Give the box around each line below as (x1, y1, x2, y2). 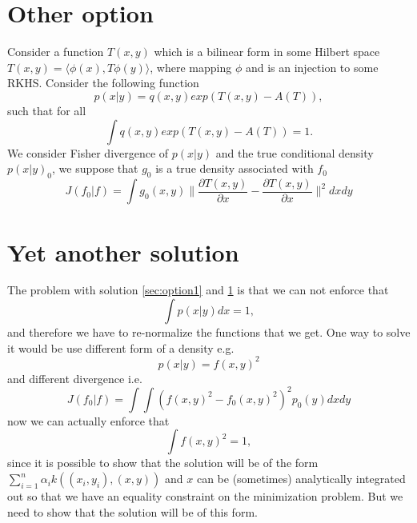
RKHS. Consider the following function (7, 74, 199, 91)
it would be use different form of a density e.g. (7, 339, 235, 356)
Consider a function (7, 43, 104, 60)
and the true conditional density (215, 144, 374, 161)
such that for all (7, 102, 86, 118)
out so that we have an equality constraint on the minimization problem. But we (7, 488, 403, 505)
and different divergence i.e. (7, 369, 142, 386)
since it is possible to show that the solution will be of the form (7, 454, 319, 471)
